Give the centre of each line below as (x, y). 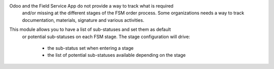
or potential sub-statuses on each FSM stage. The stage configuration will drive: (106, 37)
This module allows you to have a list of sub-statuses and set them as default (90, 29)
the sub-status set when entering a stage (91, 48)
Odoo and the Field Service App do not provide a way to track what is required (91, 6)
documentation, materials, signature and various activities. (83, 20)
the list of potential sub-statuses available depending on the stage (117, 55)
